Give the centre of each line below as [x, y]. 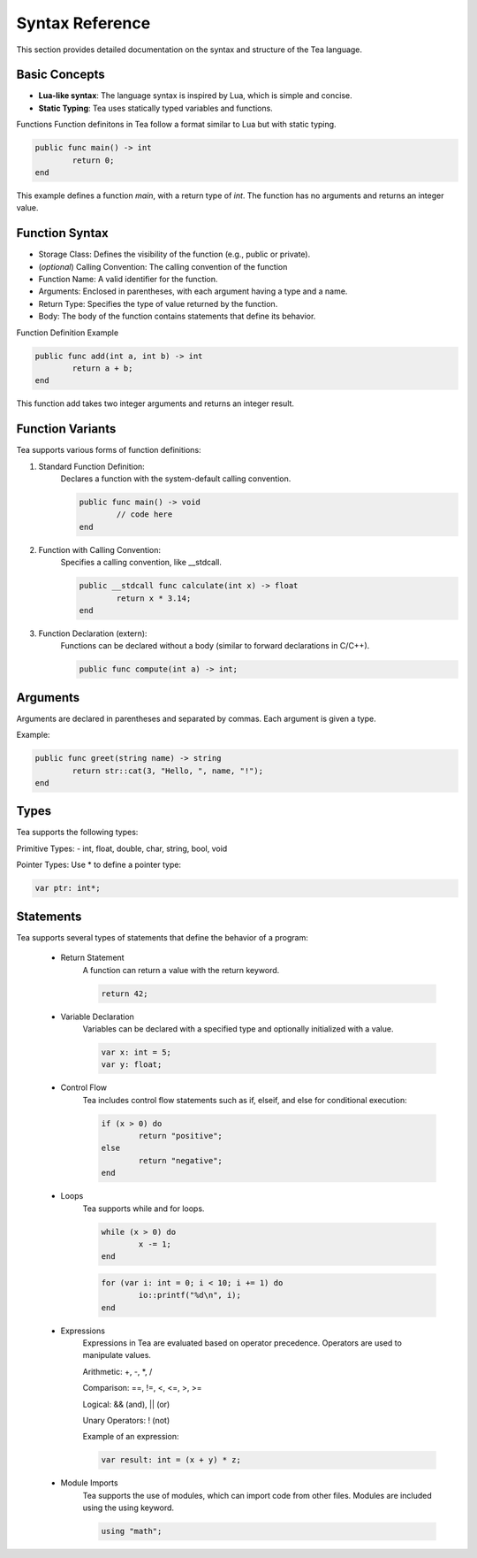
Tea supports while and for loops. [144, 1209]
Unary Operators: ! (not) [126, 1421]
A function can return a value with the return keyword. [181, 970]
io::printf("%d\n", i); [190, 1295]
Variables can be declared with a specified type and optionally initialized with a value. [238, 1028]
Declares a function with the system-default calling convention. [176, 479]
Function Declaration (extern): [93, 633]
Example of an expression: [131, 1437]
